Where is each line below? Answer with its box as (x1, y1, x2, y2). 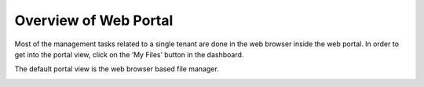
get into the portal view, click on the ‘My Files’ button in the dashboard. (14, 49, 244, 59)
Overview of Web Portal (14, 12, 174, 29)
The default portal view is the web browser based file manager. (14, 64, 219, 74)
